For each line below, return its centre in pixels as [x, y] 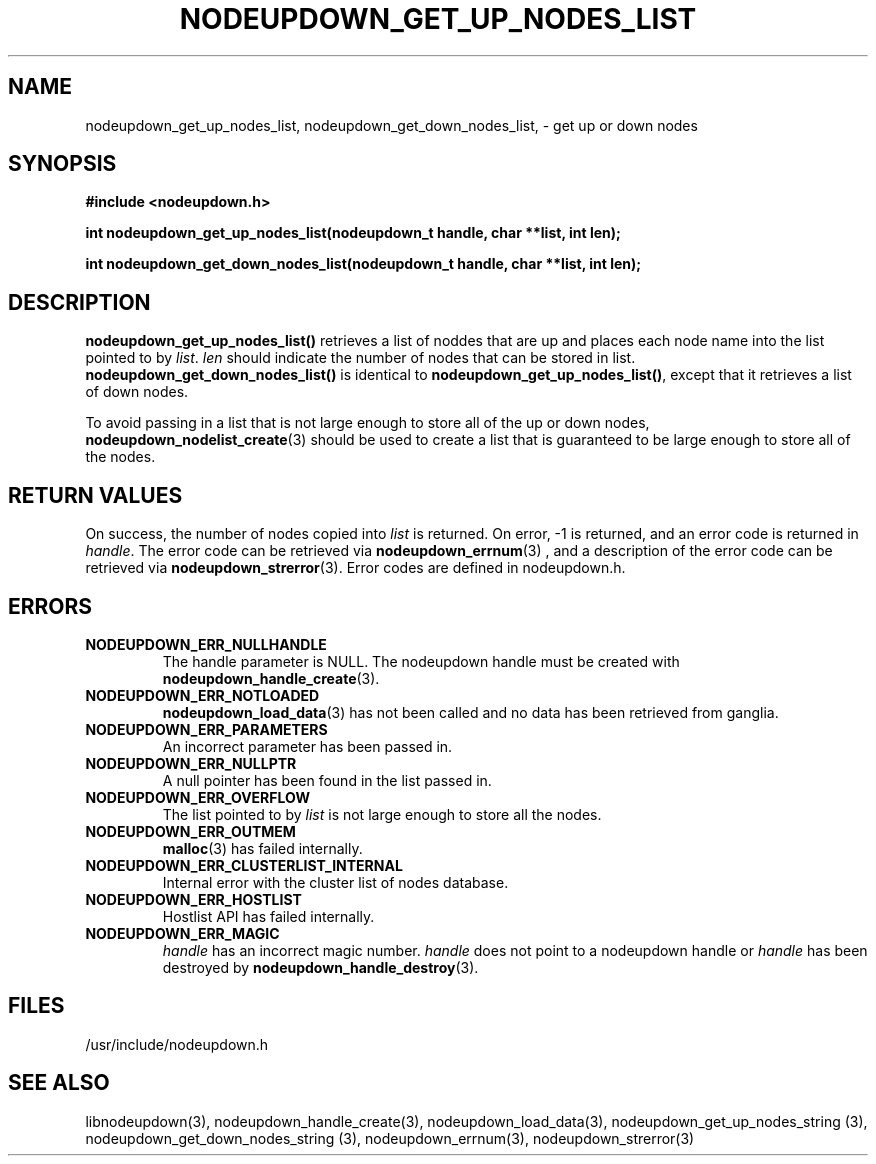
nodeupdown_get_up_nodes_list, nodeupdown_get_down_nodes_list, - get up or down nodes [391, 125]
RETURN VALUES [95, 495]
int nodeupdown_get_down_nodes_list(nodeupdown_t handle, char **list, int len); [363, 264]
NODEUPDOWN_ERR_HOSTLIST [193, 899]
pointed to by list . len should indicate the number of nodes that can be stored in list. [360, 358]
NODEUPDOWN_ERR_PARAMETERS [206, 729]
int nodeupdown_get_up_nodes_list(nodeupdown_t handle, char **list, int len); [353, 233]
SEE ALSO [59, 1083]
